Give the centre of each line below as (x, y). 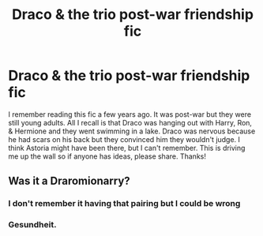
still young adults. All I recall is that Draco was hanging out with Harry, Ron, (130, 122)
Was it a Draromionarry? (69, 181)
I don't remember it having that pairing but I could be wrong (124, 204)
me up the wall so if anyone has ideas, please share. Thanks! (107, 156)
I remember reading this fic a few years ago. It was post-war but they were (130, 114)
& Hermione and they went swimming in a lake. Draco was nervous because (132, 131)
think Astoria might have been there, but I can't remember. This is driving (127, 148)
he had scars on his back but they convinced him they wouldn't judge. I (124, 139)
